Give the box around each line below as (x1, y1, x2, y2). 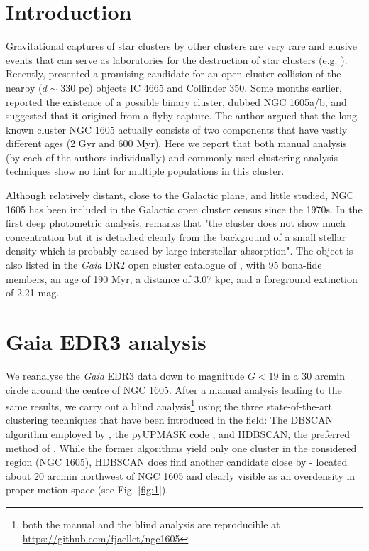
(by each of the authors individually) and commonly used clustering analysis (6, 149, 338, 164)
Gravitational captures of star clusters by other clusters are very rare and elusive (6, 38, 357, 53)
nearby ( (6, 80, 43, 95)
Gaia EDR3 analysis (6, 327, 206, 355)
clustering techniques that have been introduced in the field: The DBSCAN (6, 412, 334, 427)
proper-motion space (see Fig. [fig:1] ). (6, 482, 169, 497)
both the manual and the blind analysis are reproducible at (22, 516, 280, 531)
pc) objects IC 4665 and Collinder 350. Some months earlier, (78, 80, 342, 95)
